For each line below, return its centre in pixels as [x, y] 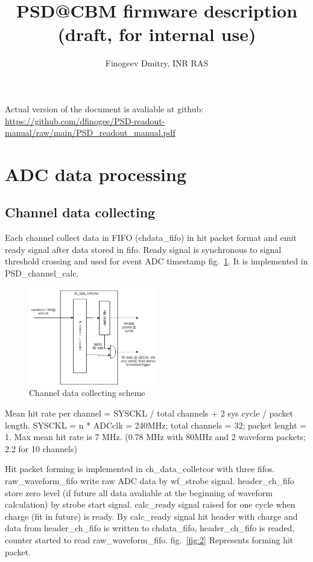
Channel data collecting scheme [87, 393]
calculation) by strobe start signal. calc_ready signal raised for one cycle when [150, 504]
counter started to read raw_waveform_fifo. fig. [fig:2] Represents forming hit [149, 539]
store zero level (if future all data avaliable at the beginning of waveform [139, 492]
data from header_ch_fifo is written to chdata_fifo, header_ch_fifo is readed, [150, 528]
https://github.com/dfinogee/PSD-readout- [85, 120]
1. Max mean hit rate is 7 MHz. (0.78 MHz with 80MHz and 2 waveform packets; [155, 437]
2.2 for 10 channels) [41, 448]
